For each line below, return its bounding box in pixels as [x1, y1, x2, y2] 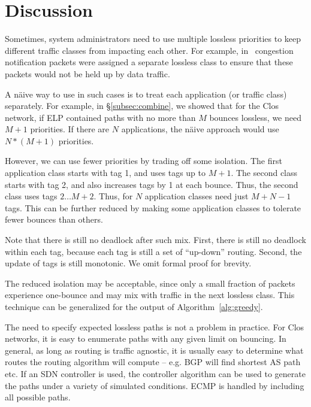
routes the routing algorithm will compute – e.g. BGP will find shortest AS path [5, 356, 301, 368]
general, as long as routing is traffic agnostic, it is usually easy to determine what [5, 344, 304, 356]
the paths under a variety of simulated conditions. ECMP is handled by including [5, 379, 304, 391]
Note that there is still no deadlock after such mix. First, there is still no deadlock [5, 233, 306, 246]
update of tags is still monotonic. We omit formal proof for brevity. [5, 257, 252, 269]
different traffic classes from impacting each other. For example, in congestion [5, 44, 294, 56]
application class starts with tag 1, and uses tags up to [5, 166, 206, 179]
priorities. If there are [30, 123, 110, 135]
